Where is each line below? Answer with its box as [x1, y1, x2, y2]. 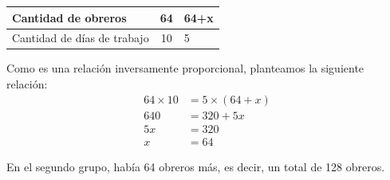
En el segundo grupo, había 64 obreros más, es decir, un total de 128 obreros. [6, 158, 385, 174]
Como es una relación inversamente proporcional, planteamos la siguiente [6, 60, 364, 76]
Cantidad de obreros [12, 9, 127, 25]
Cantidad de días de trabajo [12, 29, 149, 46]
